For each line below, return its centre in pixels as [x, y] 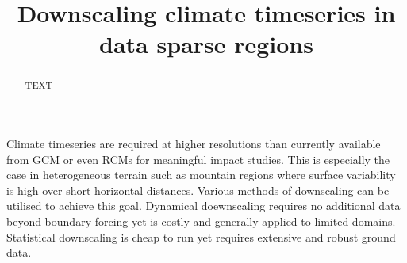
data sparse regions [206, 44]
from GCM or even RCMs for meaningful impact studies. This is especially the [198, 159]
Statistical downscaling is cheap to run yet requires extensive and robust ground [201, 236]
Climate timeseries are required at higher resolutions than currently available [194, 144]
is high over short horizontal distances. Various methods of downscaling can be [198, 190]
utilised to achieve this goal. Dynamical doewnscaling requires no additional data [203, 206]
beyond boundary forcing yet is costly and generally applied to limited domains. [201, 221]
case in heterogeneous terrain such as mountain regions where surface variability [201, 175]
